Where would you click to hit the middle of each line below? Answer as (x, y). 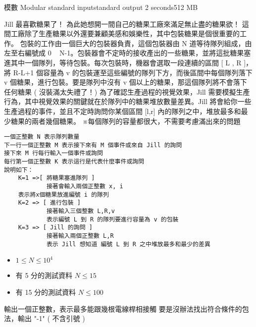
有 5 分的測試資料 (44, 275)
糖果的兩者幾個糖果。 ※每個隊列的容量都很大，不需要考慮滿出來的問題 (126, 121)
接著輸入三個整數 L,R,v (80, 211)
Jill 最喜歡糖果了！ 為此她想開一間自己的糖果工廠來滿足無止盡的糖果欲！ (122, 24)
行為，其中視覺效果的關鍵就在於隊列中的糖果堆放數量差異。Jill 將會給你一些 (128, 101)
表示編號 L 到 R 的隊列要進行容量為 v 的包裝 (112, 219)
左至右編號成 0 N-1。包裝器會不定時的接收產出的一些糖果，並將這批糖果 (124, 53)
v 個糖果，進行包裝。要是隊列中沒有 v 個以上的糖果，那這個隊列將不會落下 (126, 82)
